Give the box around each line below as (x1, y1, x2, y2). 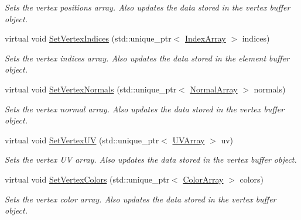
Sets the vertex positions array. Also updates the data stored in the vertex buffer (5, 1, 290, 13)
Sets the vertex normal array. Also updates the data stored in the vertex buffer (5, 102, 285, 115)
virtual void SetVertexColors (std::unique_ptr (5, 173, 170, 185)
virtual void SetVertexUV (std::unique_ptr (5, 133, 159, 146)
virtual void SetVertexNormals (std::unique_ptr (5, 82, 177, 95)
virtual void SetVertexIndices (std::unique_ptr (5, 32, 172, 44)
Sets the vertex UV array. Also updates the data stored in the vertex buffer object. (5, 153, 297, 166)
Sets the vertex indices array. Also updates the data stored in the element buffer (5, 51, 290, 64)
